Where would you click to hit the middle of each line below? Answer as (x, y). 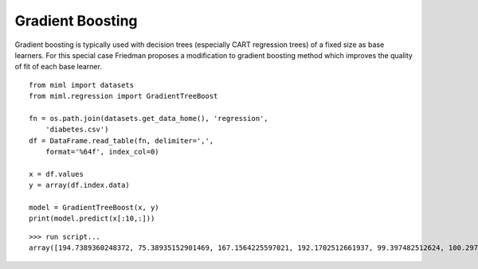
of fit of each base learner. (59, 67)
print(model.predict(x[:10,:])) (92, 218)
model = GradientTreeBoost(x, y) (94, 208)
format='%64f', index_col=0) (102, 152)
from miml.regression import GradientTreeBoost (123, 96)
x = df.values (56, 174)
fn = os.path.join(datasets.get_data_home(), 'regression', (149, 118)
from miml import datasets (82, 85)
